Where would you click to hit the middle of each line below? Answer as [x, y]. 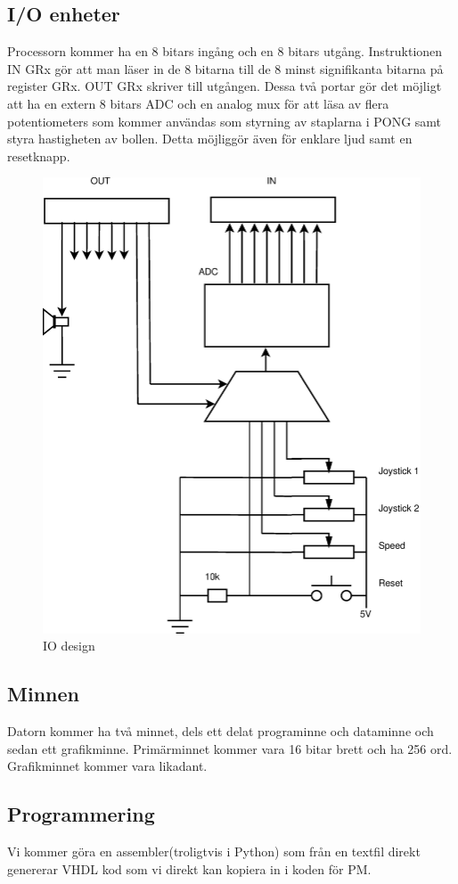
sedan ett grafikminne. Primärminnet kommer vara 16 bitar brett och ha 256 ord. [230, 748]
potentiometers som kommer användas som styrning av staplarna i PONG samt [225, 121]
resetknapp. [39, 156]
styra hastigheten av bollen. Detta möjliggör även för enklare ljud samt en [210, 139]
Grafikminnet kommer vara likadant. [107, 766]
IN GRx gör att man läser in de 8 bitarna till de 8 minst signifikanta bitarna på [225, 68]
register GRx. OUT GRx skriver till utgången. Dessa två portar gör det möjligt [225, 86]
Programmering [81, 814]
